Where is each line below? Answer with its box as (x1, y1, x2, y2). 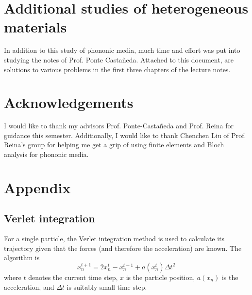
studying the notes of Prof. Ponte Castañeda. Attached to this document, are (4, 54, 234, 64)
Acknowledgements (4, 93, 134, 112)
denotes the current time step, (28, 272, 118, 282)
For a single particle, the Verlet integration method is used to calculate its (4, 233, 225, 244)
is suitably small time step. (67, 281, 147, 292)
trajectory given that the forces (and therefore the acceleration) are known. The (4, 243, 242, 253)
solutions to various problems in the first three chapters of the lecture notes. (4, 64, 231, 74)
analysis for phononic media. (4, 149, 89, 159)
